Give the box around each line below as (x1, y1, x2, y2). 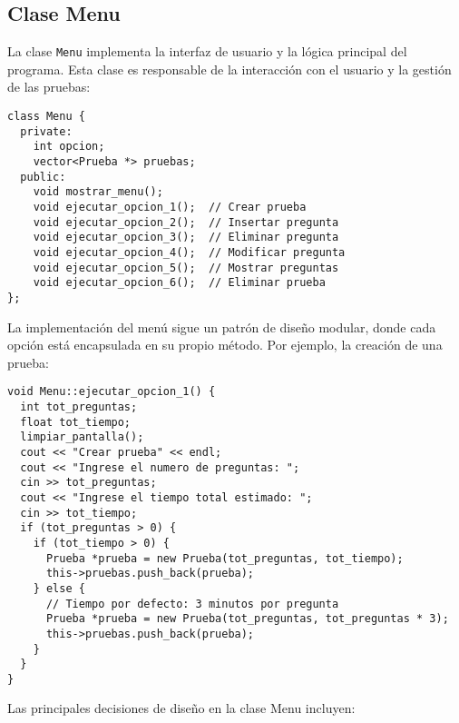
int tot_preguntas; (20, 401, 138, 414)
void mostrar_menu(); (33, 185, 163, 199)
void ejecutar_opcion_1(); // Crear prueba (33, 200, 307, 213)
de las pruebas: (7, 77, 91, 96)
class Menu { (7, 110, 85, 124)
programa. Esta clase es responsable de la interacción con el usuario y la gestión (7, 59, 452, 78)
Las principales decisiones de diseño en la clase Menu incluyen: (7, 698, 356, 718)
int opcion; (33, 140, 105, 154)
